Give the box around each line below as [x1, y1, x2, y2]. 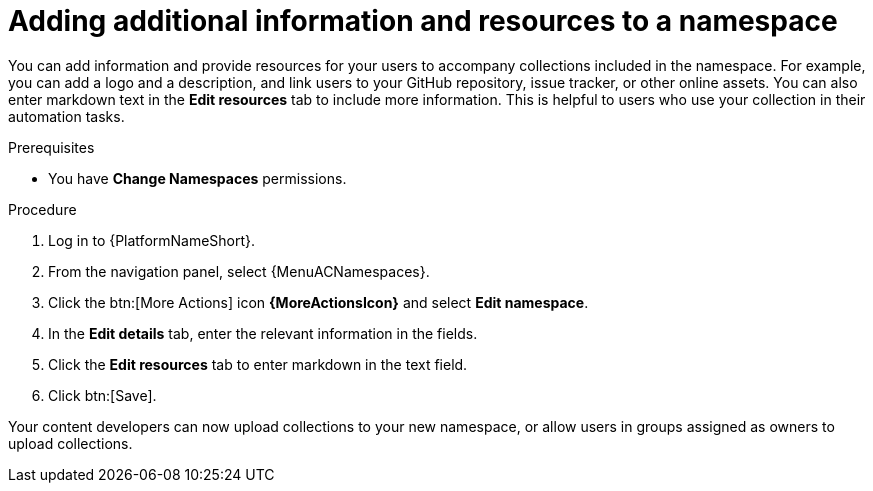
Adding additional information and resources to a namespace [8, 4, 838, 38]
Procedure [8, 200, 77, 218]
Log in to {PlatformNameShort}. [48, 231, 256, 249]
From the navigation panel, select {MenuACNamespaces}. [48, 262, 430, 280]
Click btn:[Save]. [48, 386, 157, 404]
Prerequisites [8, 138, 95, 156]
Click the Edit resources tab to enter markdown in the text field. [48, 355, 468, 373]
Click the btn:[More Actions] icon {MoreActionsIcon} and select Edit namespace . [48, 293, 589, 311]
